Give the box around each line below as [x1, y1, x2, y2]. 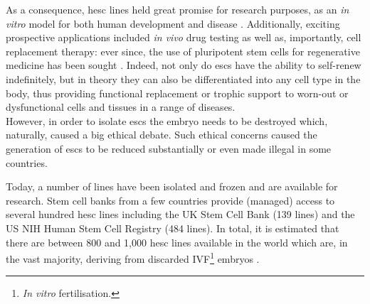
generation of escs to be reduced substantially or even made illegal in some [6, 141, 332, 156]
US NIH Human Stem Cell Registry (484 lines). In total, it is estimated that [6, 220, 339, 235]
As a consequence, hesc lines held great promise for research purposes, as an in [6, 2, 349, 16]
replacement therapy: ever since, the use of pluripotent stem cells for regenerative [6, 43, 360, 58]
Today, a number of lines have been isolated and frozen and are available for [6, 179, 338, 194]
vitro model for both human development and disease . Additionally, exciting [6, 16, 340, 31]
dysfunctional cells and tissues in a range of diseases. [6, 99, 236, 114]
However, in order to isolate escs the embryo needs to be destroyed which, [6, 113, 328, 128]
